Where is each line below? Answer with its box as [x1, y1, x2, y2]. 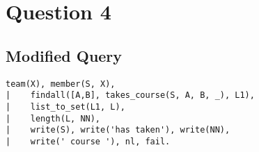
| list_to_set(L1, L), [6, 101, 125, 112]
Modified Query [6, 44, 123, 66]
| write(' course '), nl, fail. [6, 136, 171, 146]
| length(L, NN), [6, 113, 101, 124]
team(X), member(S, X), [6, 78, 116, 89]
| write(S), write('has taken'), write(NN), [6, 125, 230, 135]
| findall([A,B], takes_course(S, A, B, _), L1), [6, 90, 255, 101]
